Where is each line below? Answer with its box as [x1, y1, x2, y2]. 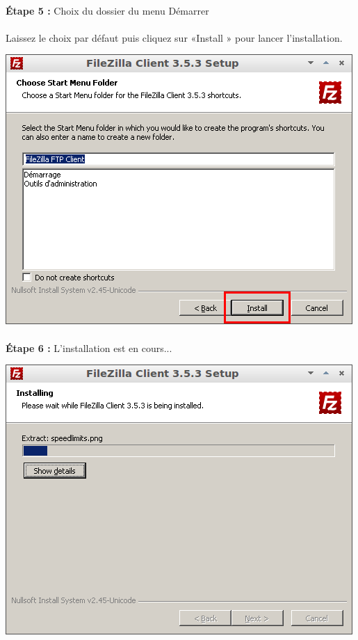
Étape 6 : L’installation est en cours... [6, 340, 172, 355]
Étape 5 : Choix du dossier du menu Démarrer [6, 3, 209, 17]
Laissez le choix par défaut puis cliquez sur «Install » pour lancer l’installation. [6, 30, 343, 45]
